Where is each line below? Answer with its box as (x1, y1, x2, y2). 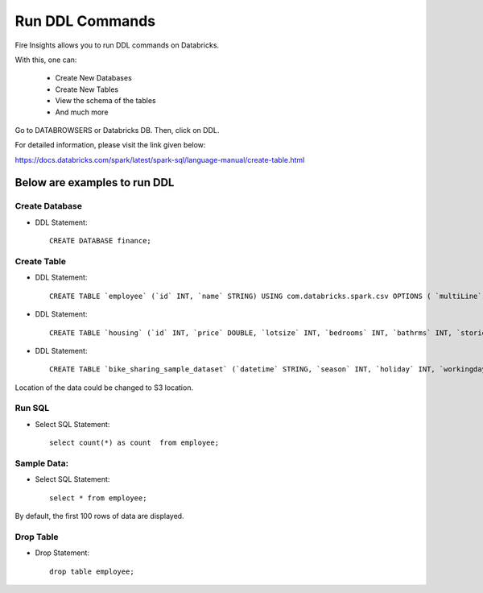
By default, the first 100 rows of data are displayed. (14, 512, 184, 521)
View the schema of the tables (55, 96, 156, 106)
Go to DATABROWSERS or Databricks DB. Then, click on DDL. (14, 125, 220, 135)
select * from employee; (49, 493, 147, 503)
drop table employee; (49, 566, 134, 576)
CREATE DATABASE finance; (49, 236, 152, 246)
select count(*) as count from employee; (49, 438, 220, 447)
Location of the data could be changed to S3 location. (14, 383, 193, 392)
